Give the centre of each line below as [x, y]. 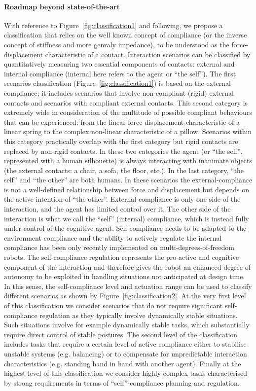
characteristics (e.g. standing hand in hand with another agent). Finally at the [123, 363]
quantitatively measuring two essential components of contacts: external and [119, 64]
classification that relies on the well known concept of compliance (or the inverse [126, 35]
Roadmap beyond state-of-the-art [62, 6]
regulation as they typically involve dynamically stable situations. [139, 315]
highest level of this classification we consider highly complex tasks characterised [126, 373]
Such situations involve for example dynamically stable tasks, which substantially [127, 325]
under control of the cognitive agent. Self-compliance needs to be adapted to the [125, 228]
